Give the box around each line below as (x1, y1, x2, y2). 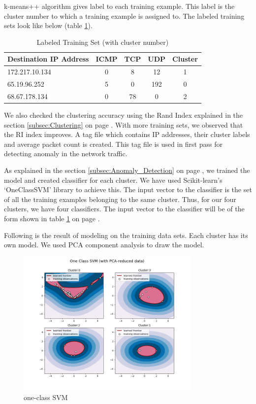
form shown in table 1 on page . (4, 213, 100, 223)
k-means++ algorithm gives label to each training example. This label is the (4, 1, 235, 11)
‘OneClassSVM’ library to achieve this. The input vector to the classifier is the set (4, 184, 252, 195)
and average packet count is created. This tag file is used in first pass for (4, 138, 223, 149)
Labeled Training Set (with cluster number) (36, 36, 169, 47)
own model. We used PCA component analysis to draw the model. (4, 239, 204, 250)
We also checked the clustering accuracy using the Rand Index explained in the (4, 110, 243, 120)
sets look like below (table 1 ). (4, 20, 93, 31)
